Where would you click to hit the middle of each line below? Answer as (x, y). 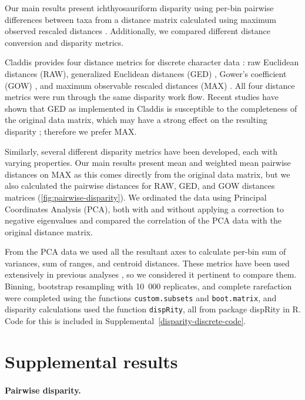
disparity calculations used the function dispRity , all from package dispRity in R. (153, 309)
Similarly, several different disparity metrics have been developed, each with (141, 151)
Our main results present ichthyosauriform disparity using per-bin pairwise (139, 8)
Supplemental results (91, 361)
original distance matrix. (49, 231)
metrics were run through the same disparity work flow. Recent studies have (142, 97)
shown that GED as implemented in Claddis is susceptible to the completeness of (151, 108)
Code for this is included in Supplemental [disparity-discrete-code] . (125, 320)
